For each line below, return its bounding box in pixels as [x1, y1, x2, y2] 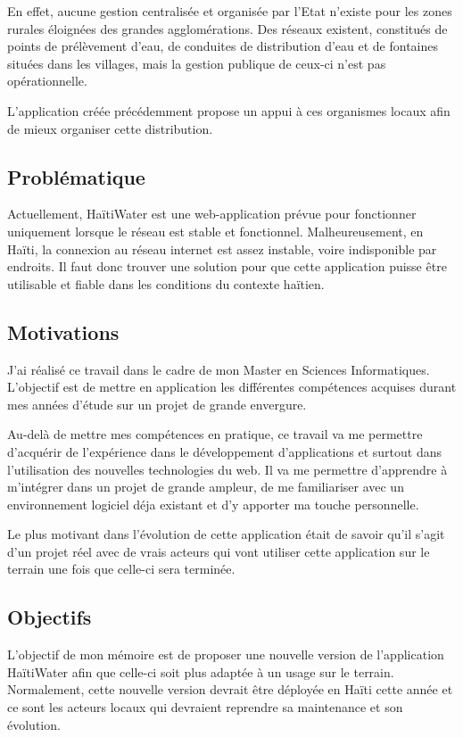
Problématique [7, 162, 145, 190]
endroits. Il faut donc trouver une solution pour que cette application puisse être [7, 257, 447, 276]
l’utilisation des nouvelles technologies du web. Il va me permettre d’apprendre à [7, 460, 448, 478]
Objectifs [7, 603, 92, 631]
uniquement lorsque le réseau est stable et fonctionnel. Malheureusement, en [7, 221, 424, 240]
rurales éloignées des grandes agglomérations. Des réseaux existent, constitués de [7, 19, 448, 37]
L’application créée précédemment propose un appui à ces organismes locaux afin [7, 101, 451, 120]
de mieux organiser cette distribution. [7, 119, 213, 137]
